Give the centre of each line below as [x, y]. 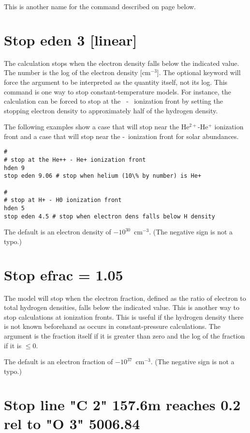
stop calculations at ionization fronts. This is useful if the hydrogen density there [124, 317]
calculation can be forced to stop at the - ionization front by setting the [113, 101]
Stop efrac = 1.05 [64, 274]
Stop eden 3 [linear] [71, 39]
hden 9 [14, 168]
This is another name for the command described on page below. [100, 6]
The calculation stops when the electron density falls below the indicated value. [122, 63]
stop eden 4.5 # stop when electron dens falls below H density [110, 216]
